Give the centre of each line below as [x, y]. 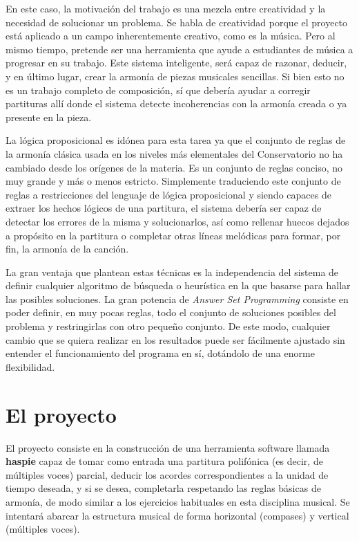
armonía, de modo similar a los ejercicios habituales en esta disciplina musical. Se [178, 501]
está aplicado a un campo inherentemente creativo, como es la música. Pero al [171, 36]
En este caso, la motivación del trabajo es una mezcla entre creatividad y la [166, 8]
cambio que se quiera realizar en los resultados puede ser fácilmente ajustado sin [175, 339]
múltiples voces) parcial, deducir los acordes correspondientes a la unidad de [167, 474]
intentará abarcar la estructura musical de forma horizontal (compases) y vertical [177, 515]
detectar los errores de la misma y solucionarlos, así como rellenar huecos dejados [177, 221]
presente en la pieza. [49, 117]
